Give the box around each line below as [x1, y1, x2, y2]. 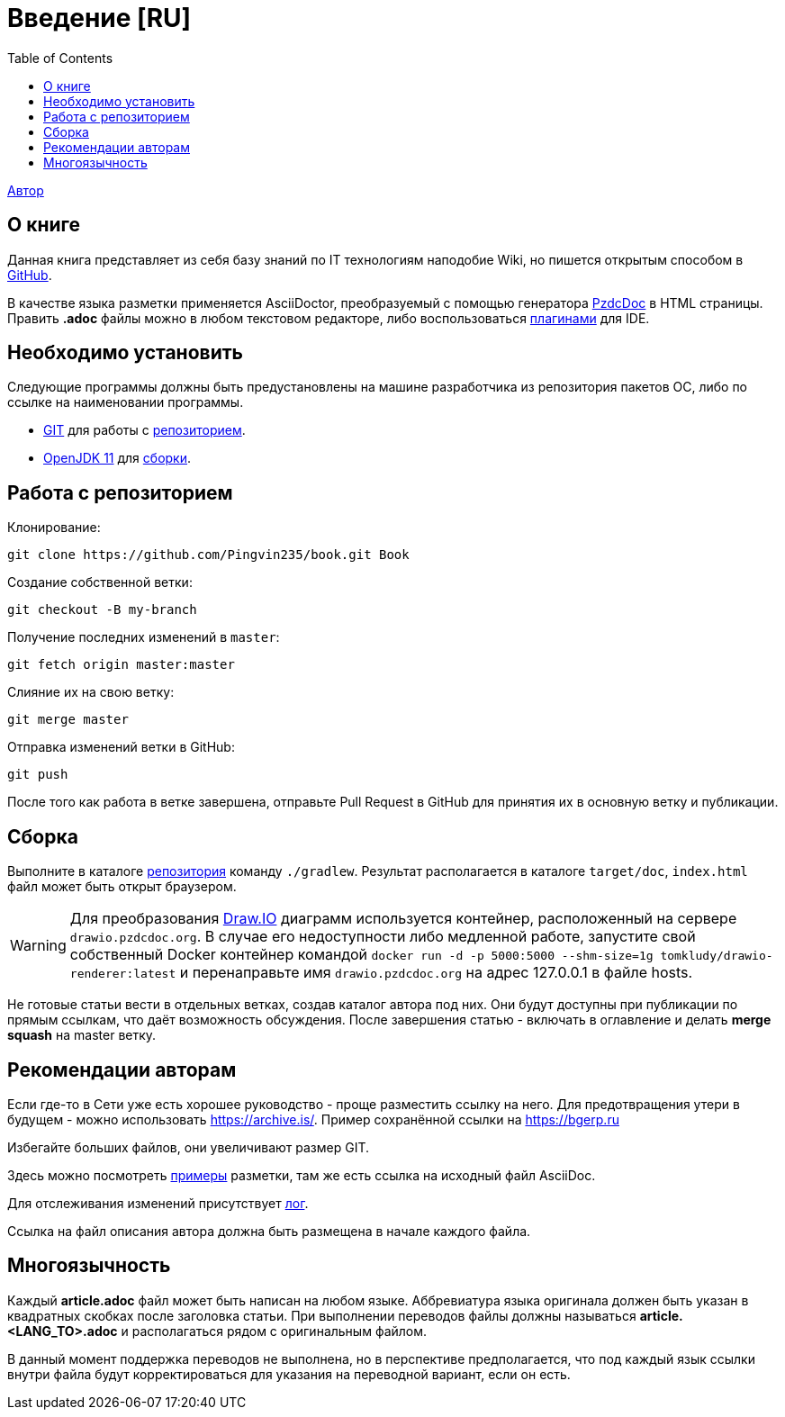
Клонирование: [7, 519, 101, 536]
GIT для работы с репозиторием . [43, 422, 246, 438]
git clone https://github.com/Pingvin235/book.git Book [7, 547, 410, 563]
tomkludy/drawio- [660, 949, 773, 963]
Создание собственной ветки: [7, 574, 193, 591]
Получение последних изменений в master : [7, 629, 280, 645]
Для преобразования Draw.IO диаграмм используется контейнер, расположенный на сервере [69, 909, 737, 928]
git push [7, 767, 68, 782]
